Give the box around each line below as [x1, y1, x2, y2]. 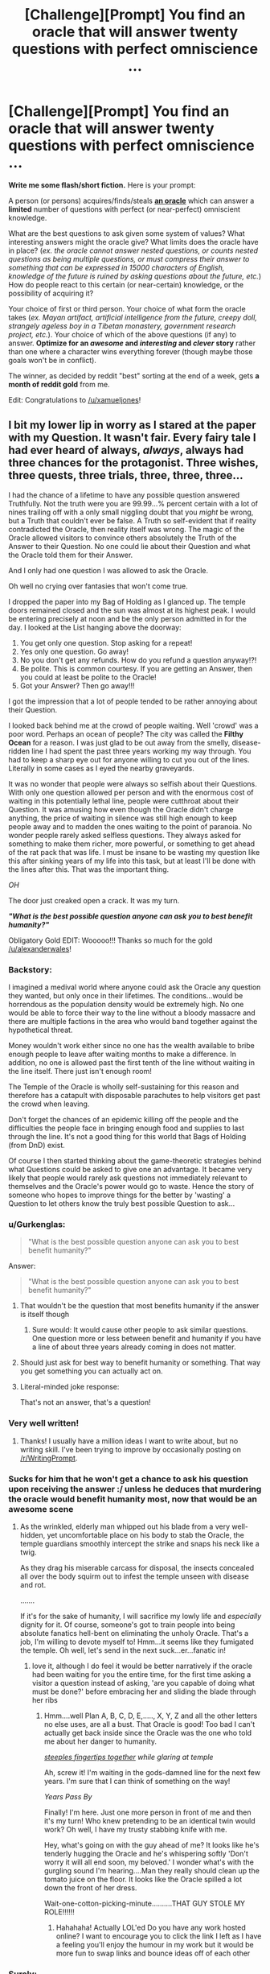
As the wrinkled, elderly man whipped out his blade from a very [19, 1522, 231, 1531]
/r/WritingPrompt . [19, 1453, 78, 1463]
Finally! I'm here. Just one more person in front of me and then [43, 1807, 252, 1817]
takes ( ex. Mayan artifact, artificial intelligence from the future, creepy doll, [8, 312, 257, 322]
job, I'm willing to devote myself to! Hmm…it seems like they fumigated [19, 1637, 255, 1646]
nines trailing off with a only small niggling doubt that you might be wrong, [8, 507, 254, 517]
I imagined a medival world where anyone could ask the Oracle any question [8, 982, 261, 992]
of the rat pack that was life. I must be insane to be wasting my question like [8, 847, 260, 857]
